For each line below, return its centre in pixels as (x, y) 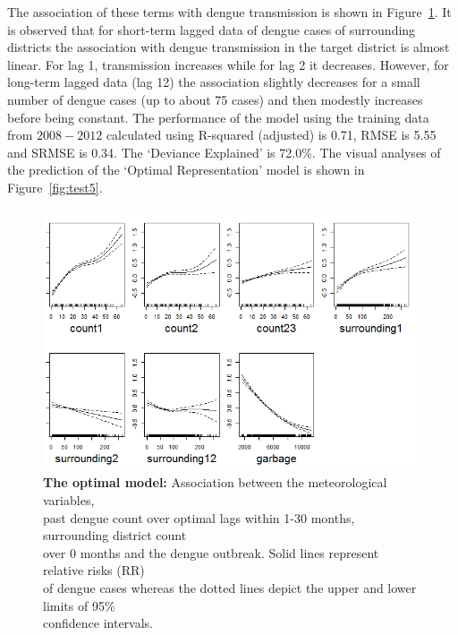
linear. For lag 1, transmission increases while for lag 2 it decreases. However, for (228, 64)
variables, (69, 500)
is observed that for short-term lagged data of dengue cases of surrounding (212, 29)
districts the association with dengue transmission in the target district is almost (229, 47)
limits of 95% (79, 605)
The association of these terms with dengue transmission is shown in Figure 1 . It (229, 12)
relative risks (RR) (94, 570)
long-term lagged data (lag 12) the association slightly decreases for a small (214, 82)
